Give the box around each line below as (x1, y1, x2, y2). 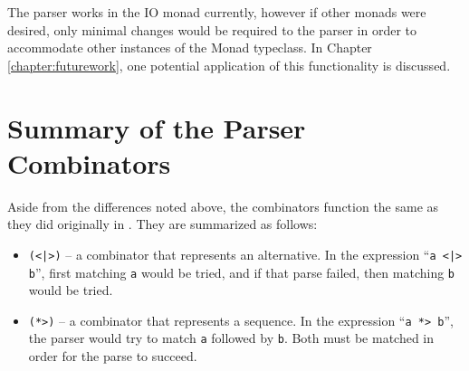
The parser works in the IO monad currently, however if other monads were (7, 3, 426, 21)
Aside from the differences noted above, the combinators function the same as (7, 196, 439, 215)
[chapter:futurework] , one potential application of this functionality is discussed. (7, 55, 451, 74)
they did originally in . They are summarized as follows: (7, 214, 318, 233)
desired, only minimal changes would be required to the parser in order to (7, 20, 417, 39)
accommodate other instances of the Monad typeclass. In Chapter (7, 38, 372, 57)
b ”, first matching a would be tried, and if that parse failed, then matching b (28, 262, 455, 281)
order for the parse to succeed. (28, 347, 197, 366)
